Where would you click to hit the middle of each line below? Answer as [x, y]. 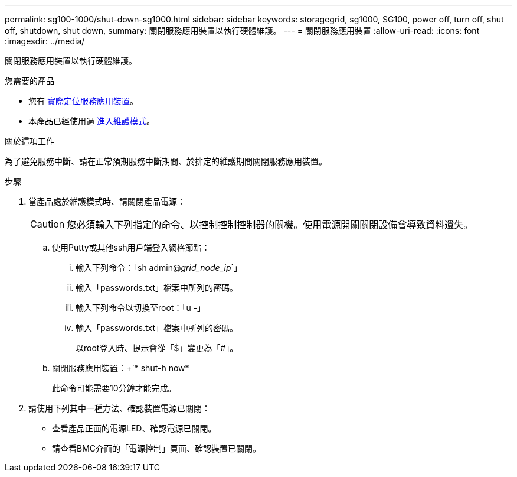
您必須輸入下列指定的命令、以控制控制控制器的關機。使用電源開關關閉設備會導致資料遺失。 [270, 225]
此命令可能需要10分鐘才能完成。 [114, 388]
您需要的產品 [30, 81]
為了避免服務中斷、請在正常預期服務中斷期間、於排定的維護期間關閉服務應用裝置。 [166, 161]
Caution [48, 224]
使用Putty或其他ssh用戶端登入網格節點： [131, 247]
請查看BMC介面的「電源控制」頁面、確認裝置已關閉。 [157, 448]
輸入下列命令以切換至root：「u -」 [141, 308]
